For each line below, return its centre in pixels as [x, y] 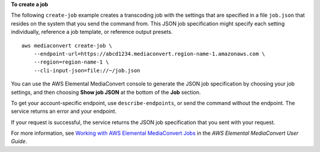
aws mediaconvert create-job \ [67, 45]
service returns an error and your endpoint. [64, 111]
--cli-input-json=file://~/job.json [87, 70]
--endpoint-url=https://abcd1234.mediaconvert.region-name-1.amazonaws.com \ [149, 54]
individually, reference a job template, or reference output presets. [92, 32]
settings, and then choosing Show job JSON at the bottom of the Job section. [106, 92]
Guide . [19, 141]
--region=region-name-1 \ [71, 62]
